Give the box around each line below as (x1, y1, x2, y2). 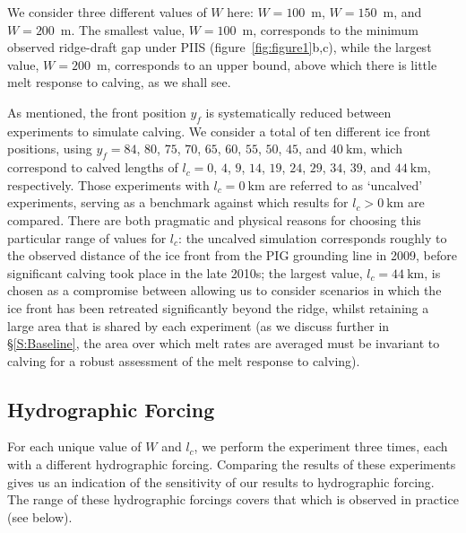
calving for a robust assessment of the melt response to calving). (7, 351, 360, 370)
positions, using (7, 139, 92, 158)
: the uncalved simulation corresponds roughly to (178, 228, 447, 247)
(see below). (7, 507, 73, 526)
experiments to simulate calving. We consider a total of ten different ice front (7, 121, 431, 140)
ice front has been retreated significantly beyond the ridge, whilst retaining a (7, 298, 429, 317)
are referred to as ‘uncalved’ (269, 175, 423, 194)
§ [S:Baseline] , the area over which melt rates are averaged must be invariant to (7, 334, 440, 353)
